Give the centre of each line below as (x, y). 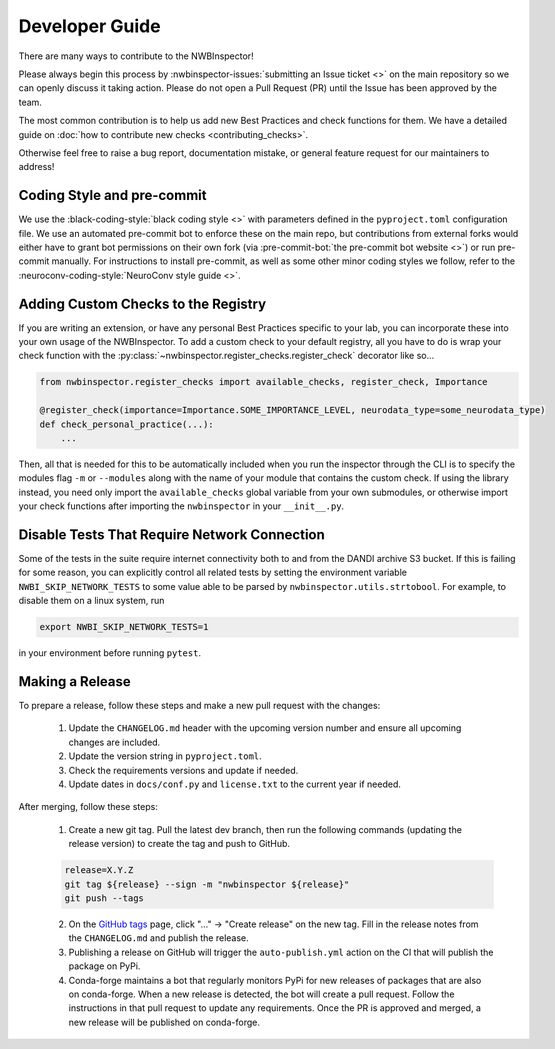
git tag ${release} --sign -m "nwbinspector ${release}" (207, 884)
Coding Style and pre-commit (112, 195)
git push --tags (104, 898)
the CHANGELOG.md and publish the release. (158, 938)
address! (36, 167)
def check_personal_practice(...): (126, 424)
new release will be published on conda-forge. (164, 1022)
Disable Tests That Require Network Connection (171, 534)
